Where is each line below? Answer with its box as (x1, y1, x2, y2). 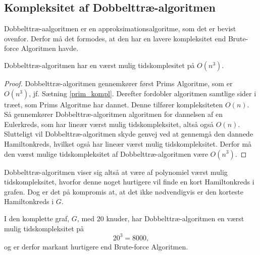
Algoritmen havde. (21, 43, 79, 53)
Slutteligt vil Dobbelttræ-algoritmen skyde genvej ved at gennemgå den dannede (4, 129, 253, 139)
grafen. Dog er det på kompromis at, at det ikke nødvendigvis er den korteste (4, 186, 243, 197)
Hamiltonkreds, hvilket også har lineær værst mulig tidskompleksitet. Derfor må (4, 138, 252, 149)
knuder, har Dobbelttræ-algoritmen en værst (106, 213, 244, 223)
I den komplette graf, (4, 213, 70, 223)
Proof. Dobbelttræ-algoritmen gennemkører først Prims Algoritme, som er (4, 78, 233, 88)
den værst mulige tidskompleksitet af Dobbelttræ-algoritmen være (4, 148, 208, 159)
